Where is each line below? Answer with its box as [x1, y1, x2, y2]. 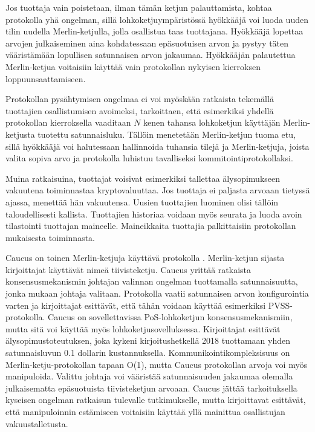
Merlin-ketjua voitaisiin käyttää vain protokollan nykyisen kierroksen [5, 60, 261, 73]
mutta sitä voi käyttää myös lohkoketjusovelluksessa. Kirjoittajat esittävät [5, 322, 281, 335]
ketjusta [5, 127, 35, 140]
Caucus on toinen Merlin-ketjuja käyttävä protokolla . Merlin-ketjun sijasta [5, 251, 285, 264]
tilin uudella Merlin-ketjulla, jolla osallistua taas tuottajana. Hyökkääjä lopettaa [5, 25, 304, 37]
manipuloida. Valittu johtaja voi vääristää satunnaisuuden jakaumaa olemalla [5, 370, 293, 382]
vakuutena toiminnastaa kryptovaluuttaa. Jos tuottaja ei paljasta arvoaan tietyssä [5, 184, 310, 196]
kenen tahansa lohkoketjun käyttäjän [143, 116, 281, 129]
